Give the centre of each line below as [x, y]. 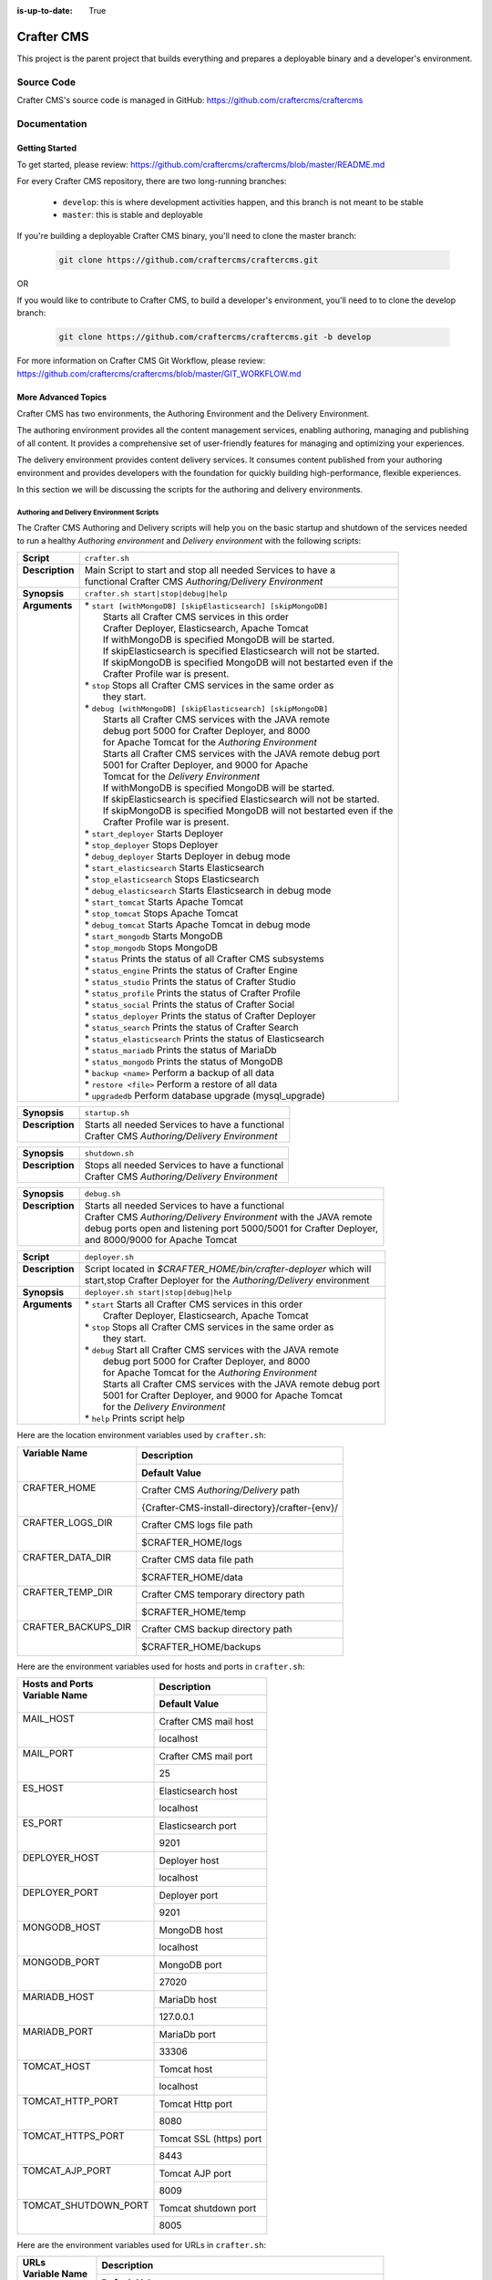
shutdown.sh [109, 1153]
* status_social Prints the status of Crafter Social [190, 1005]
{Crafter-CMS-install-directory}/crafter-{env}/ [240, 1508]
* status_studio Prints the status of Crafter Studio [190, 982]
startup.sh [107, 1113]
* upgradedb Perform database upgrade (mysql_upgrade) [205, 1096]
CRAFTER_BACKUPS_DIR [77, 1626]
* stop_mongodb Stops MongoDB [151, 948]
